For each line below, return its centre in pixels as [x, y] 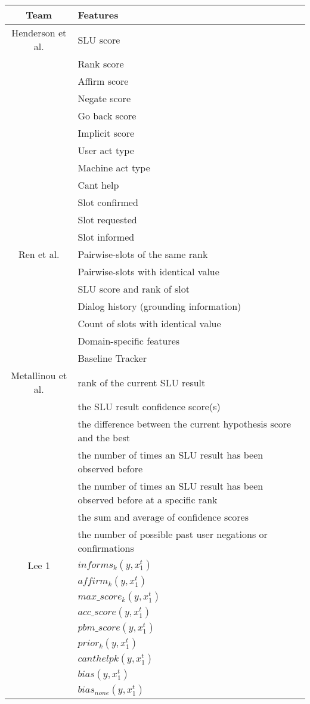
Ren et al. [39, 254]
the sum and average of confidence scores [163, 517]
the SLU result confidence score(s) [149, 406]
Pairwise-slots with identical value [148, 271]
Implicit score [106, 133]
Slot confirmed [108, 202]
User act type [106, 150]
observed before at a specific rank [148, 499]
